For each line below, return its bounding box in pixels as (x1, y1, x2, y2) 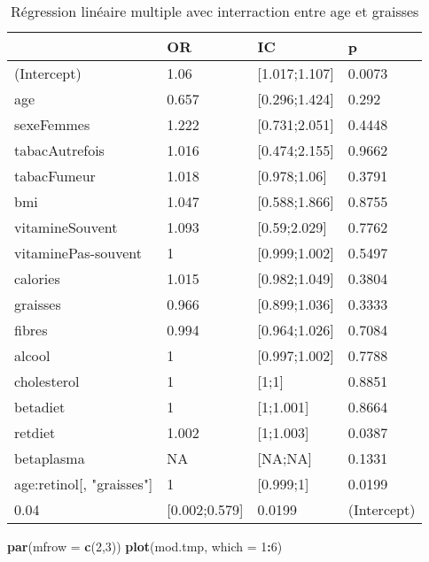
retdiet (14, 422, 56, 443)
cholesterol (14, 371, 80, 391)
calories (14, 268, 60, 289)
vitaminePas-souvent (14, 243, 142, 263)
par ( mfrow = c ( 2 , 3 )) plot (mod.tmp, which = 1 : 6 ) (7, 537, 283, 555)
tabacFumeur (14, 166, 96, 186)
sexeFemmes (14, 114, 90, 135)
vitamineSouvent (14, 217, 118, 237)
